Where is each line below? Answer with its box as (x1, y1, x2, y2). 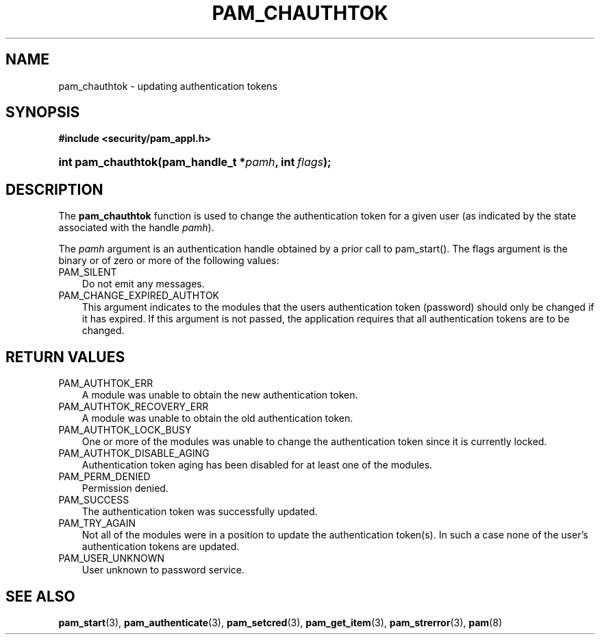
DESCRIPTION (5, 180, 103, 198)
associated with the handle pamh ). (58, 222, 214, 234)
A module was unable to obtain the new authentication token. (82, 389, 358, 401)
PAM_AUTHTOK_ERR (58, 377, 153, 390)
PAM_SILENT (58, 266, 117, 278)
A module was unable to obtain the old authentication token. (82, 412, 353, 425)
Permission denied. (82, 482, 168, 495)
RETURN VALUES (5, 348, 125, 366)
